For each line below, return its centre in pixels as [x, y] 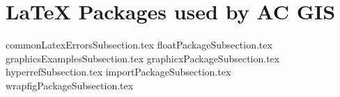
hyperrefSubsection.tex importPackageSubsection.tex [118, 72]
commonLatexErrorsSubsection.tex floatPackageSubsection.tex [139, 45]
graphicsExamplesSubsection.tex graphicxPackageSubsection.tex [143, 58]
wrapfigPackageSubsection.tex [70, 85]
